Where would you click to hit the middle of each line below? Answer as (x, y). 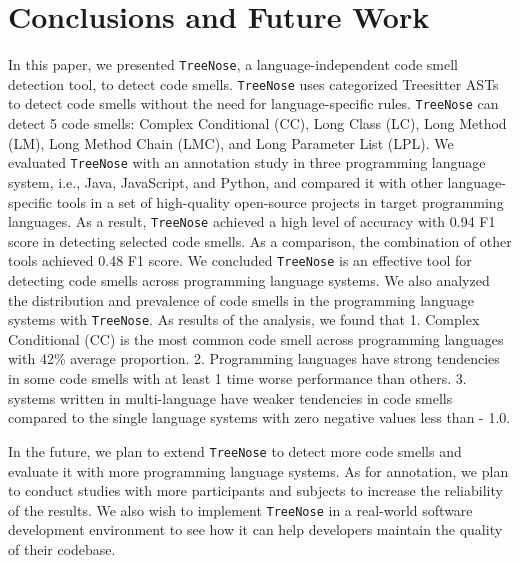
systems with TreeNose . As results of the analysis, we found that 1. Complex (244, 319)
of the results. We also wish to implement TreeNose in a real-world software (240, 509)
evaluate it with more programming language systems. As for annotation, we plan (258, 470)
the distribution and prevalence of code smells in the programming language (241, 299)
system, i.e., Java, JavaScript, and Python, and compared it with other (225, 181)
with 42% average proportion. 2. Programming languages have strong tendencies (254, 358)
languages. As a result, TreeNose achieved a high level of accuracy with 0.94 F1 (252, 221)
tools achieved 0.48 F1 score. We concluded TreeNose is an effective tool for (240, 260)
